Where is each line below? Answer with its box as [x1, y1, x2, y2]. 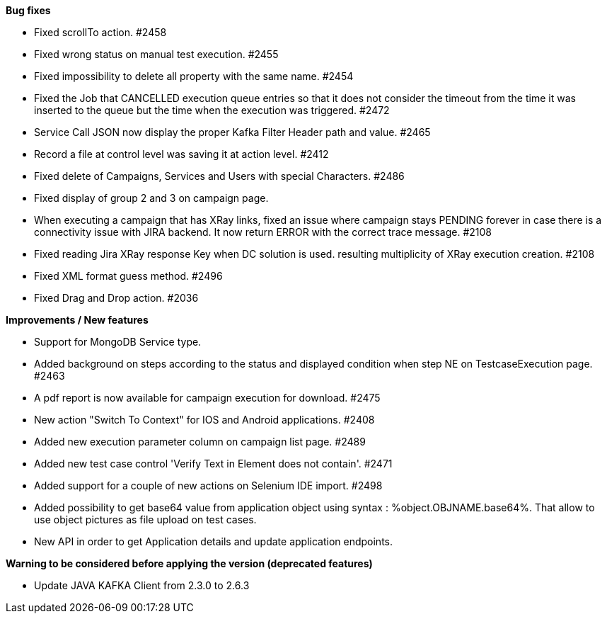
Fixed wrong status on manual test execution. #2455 [34, 48, 279, 60]
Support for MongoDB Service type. [34, 336, 202, 348]
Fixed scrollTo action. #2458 [34, 26, 167, 38]
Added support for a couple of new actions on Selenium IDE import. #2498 [34, 479, 383, 492]
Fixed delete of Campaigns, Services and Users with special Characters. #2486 [34, 170, 405, 182]
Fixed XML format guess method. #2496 [34, 270, 223, 282]
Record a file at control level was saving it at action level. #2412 [34, 148, 329, 160]
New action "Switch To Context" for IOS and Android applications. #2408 [34, 414, 375, 426]
